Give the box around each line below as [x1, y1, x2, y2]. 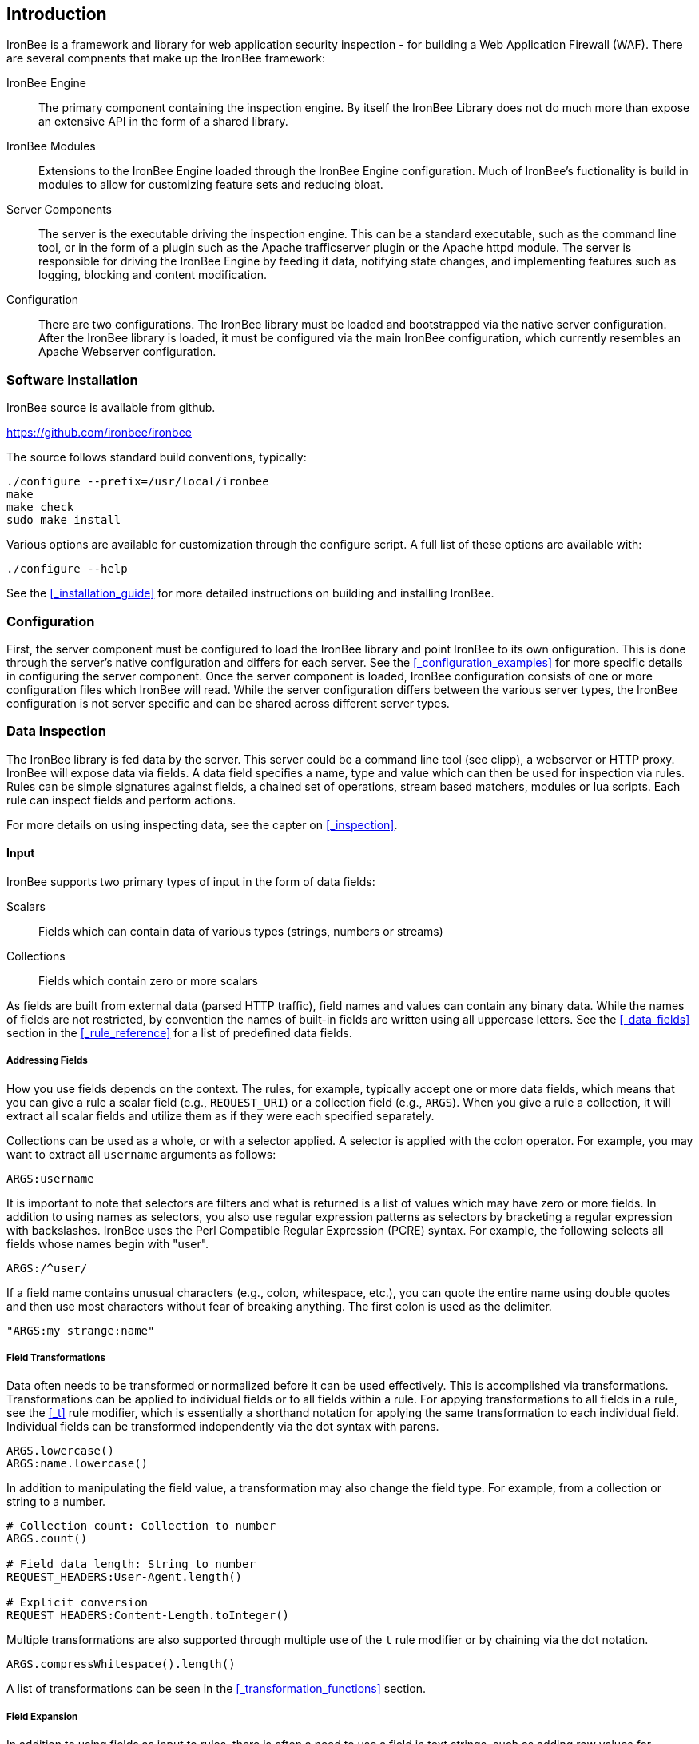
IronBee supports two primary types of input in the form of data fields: [6, 874, 375, 888]
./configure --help [6, 562, 128, 576]
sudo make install [6, 513, 121, 527]
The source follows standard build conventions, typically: [6, 450, 307, 465]
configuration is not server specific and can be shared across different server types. [6, 696, 450, 710]
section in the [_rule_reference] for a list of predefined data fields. [6, 1025, 352, 1040]
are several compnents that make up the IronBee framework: [6, 51, 325, 66]
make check [6, 501, 74, 514]
